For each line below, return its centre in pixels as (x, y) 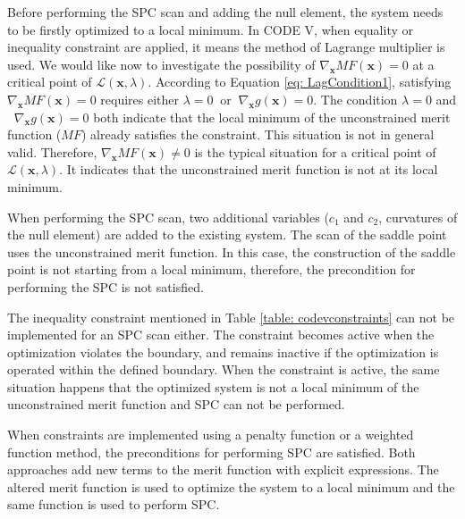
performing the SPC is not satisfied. (106, 286)
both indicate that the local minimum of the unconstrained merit (272, 117)
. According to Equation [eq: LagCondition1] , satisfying (300, 82)
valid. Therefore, (52, 151)
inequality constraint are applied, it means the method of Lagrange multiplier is (226, 47)
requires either (139, 99)
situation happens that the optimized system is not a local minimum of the (213, 386)
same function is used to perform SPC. (114, 504)
